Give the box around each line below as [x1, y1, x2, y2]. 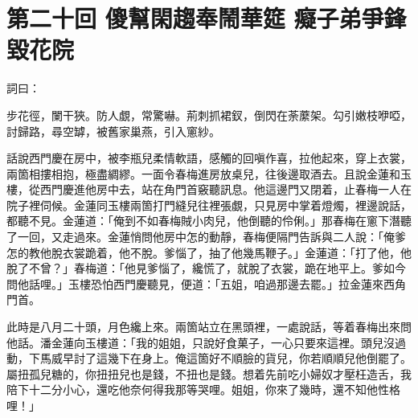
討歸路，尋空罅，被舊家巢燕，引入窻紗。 [6, 122, 220, 139]
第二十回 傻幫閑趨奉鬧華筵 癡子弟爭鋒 [6, 2, 407, 35]
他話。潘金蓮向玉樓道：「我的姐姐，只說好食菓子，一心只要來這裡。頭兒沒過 [6, 334, 406, 350]
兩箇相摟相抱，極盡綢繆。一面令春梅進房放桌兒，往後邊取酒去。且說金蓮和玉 [6, 165, 412, 182]
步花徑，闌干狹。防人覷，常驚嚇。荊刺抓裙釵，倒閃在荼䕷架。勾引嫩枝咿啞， [6, 106, 412, 123]
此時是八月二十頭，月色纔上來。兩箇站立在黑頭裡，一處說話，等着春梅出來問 [6, 318, 412, 335]
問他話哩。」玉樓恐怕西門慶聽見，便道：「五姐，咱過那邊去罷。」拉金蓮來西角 [6, 275, 406, 292]
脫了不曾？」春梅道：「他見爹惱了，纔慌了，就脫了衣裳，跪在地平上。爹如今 [6, 260, 406, 277]
